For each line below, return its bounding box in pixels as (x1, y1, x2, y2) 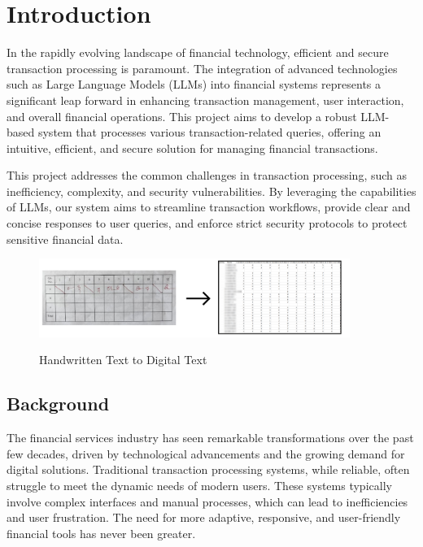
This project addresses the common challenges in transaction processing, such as (7, 167, 408, 184)
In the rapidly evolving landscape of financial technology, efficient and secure (7, 44, 389, 61)
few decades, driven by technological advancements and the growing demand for (7, 445, 405, 462)
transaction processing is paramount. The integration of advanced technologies (7, 59, 398, 76)
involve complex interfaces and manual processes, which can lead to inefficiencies (7, 493, 408, 510)
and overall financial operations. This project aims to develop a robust (7, 107, 357, 124)
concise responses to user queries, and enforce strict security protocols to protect (7, 215, 408, 232)
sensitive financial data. (7, 230, 124, 247)
